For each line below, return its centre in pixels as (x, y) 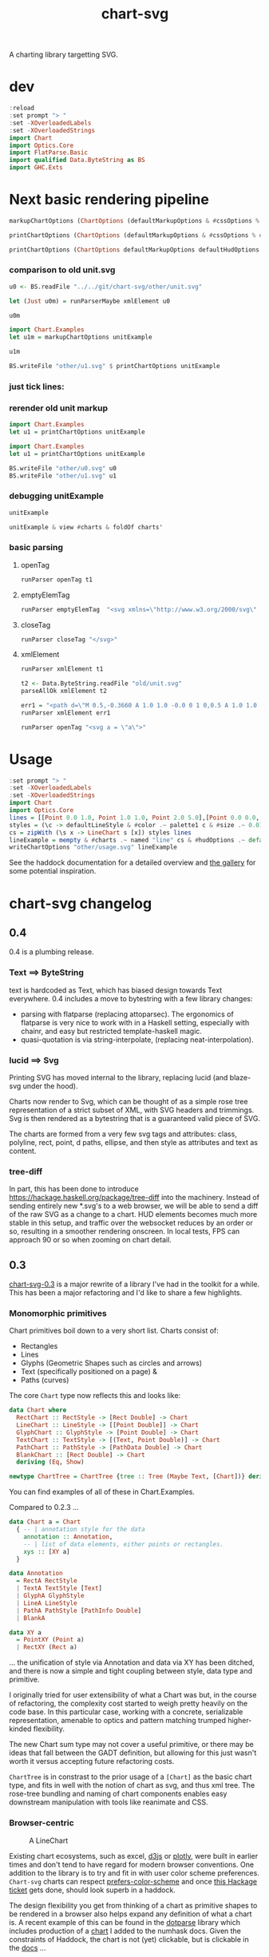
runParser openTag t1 (56, 580)
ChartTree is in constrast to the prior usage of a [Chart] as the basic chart (131, 1777)
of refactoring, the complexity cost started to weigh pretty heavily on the (129, 1703)
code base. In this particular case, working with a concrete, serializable (126, 1712)
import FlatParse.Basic (49, 153)
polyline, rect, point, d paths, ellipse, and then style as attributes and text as (134, 1142)
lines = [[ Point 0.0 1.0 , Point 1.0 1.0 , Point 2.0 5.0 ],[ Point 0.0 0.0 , (134, 818)
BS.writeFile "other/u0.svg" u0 (63, 468)
